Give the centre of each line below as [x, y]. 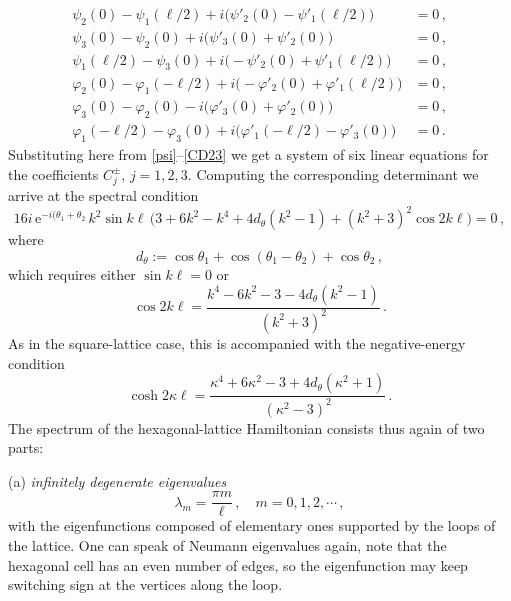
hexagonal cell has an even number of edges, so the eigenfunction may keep [238, 564]
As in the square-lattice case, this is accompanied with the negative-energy [237, 342]
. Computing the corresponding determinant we [333, 173]
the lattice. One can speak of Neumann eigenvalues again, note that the [227, 544]
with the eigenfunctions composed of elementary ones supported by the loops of [252, 525]
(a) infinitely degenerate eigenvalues [117, 480]
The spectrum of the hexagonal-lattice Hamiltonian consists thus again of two [246, 427]
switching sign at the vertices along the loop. [145, 584]
